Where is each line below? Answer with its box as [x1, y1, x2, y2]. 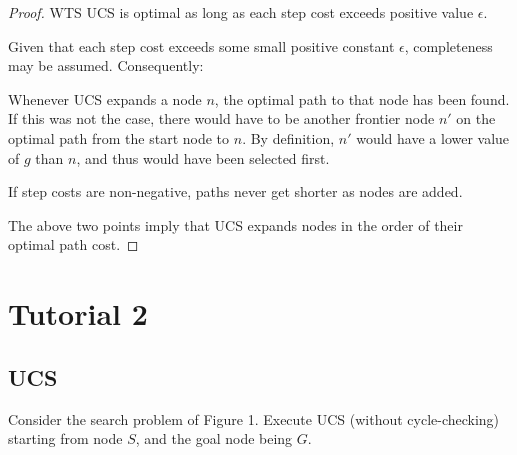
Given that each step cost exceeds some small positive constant [8, 35, 395, 56]
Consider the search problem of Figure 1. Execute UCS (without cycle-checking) [8, 408, 500, 429]
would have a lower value [356, 127, 510, 148]
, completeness [404, 35, 493, 56]
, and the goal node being [135, 428, 293, 449]
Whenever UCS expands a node [8, 88, 202, 109]
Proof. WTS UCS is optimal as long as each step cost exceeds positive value [8, 2, 474, 22]
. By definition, [242, 127, 335, 148]
